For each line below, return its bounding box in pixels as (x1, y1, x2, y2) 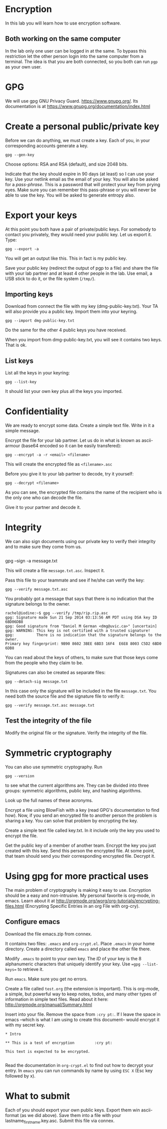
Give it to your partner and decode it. (5, 504, 81, 510)
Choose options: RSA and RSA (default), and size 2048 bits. (5, 161, 128, 167)
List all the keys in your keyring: (5, 370, 70, 376)
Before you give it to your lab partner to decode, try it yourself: (5, 471, 134, 477)
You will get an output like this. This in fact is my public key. (5, 255, 127, 261)
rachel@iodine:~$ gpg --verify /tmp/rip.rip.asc (5, 611, 108, 616)
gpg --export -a (5, 246, 39, 251)
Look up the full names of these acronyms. (5, 797, 93, 803)
